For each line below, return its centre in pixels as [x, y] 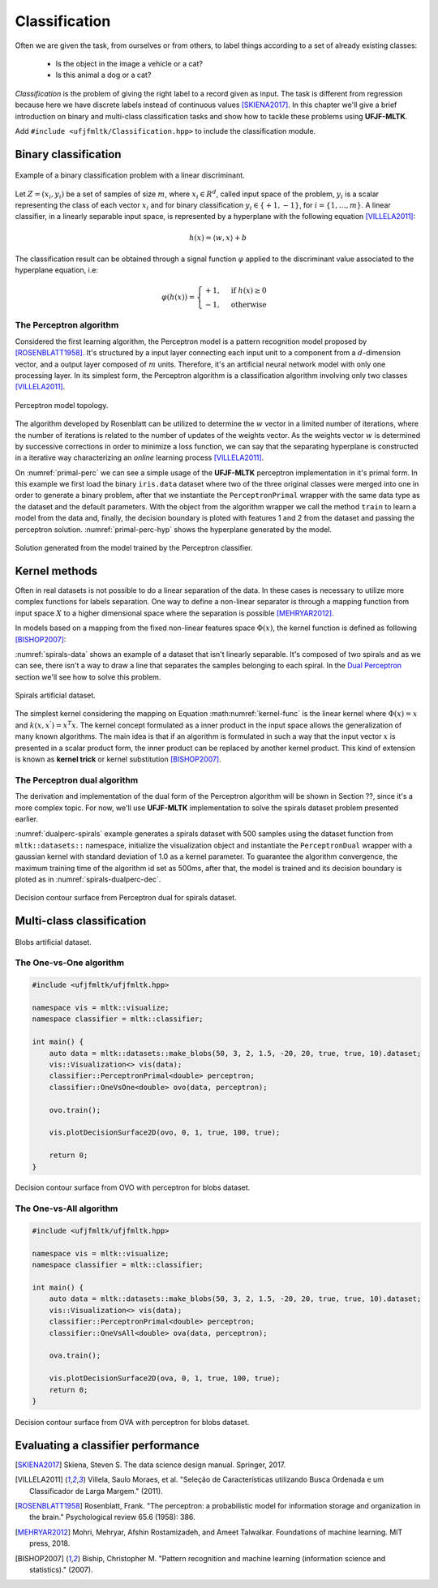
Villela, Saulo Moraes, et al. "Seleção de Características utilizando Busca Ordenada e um [236, 1479]
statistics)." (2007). [61, 1569]
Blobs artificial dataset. [54, 942]
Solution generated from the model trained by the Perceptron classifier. [134, 548]
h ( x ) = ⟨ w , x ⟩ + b [218, 238]
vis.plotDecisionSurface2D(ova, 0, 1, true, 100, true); [165, 1378]
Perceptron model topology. [62, 405]
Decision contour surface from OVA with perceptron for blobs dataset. [132, 1422]
